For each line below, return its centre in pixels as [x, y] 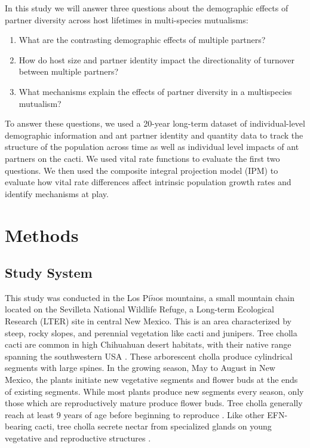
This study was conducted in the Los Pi [78, 297]
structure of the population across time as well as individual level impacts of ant [152, 147]
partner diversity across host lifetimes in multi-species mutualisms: [127, 19]
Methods [42, 234]
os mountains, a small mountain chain [225, 297]
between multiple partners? [69, 71]
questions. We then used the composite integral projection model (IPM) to [142, 170]
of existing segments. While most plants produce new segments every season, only [154, 391]
